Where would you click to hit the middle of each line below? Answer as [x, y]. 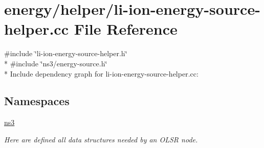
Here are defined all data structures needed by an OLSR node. [101, 139]
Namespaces [37, 101]
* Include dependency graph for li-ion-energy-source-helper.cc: [101, 73]
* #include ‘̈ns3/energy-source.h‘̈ [56, 63]
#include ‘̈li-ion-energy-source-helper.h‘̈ [66, 53]
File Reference [126, 29]
